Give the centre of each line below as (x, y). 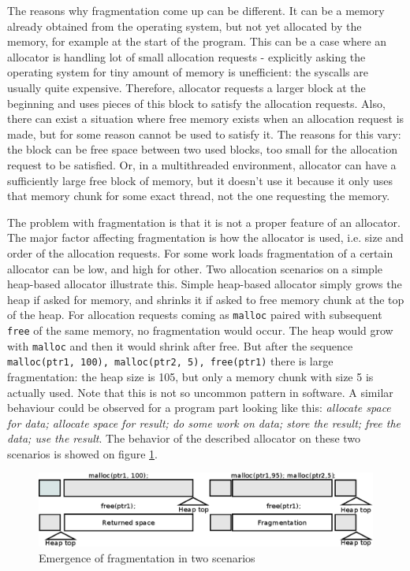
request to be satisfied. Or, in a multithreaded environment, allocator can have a (202, 164)
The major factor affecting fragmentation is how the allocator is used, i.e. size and (205, 237)
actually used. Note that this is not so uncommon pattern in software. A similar (200, 392)
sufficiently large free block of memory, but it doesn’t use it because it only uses (200, 180)
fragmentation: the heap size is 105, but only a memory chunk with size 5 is (190, 376)
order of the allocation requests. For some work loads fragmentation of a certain (200, 252)
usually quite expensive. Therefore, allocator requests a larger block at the (186, 87)
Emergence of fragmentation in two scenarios (147, 558)
